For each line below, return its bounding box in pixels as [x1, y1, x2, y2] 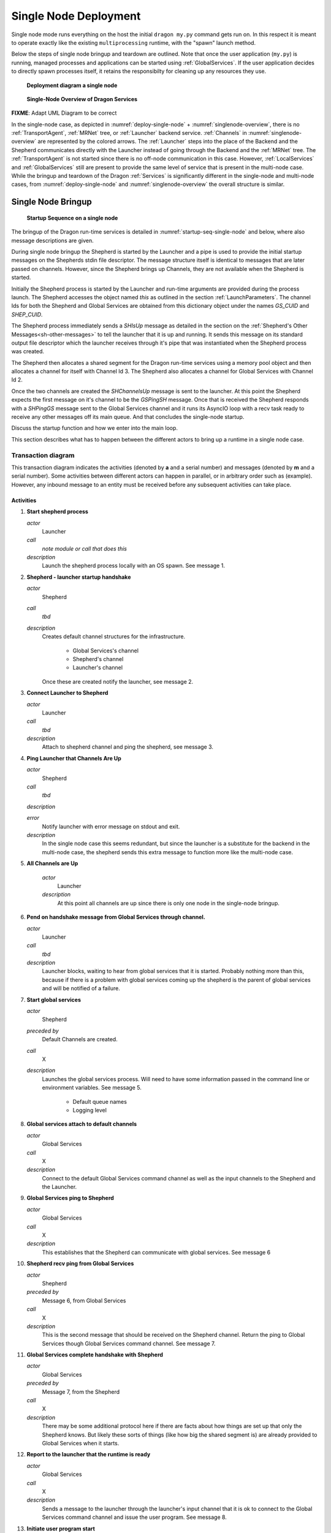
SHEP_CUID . [11, 310, 43, 318]
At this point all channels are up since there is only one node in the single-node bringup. [57, 899, 280, 907]
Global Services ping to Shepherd [26, 1195, 115, 1202]
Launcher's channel [72, 664, 123, 671]
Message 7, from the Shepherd [42, 1388, 120, 1395]
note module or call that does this [42, 545, 127, 552]
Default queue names [72, 1098, 127, 1105]
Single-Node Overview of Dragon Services [26, 95, 138, 102]
